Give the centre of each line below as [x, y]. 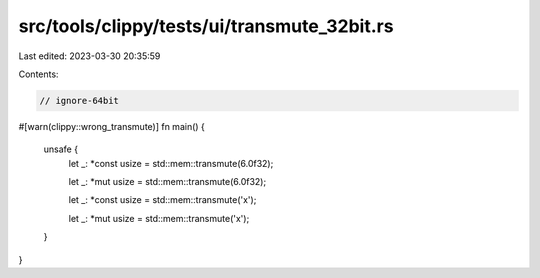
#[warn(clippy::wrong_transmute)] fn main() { [111, 126]
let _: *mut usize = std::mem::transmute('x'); [159, 218]
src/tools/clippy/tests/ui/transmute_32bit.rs [206, 26]
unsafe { [61, 149]
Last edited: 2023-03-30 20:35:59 [89, 56]
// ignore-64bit [79, 100]
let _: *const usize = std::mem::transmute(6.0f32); [171, 163]
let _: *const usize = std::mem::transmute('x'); [162, 200]
